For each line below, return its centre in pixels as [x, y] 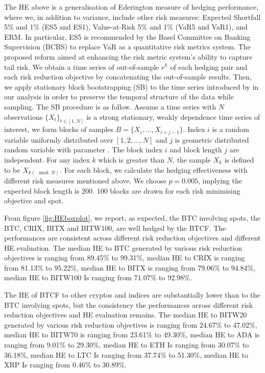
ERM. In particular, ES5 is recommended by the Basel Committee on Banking [127, 36]
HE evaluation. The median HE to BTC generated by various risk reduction [123, 247]
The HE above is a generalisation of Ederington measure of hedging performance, [131, 7]
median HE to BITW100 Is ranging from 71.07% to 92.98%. [98, 277]
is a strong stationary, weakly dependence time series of [173, 116]
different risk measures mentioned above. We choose [85, 181]
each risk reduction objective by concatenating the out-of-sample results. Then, [128, 77]
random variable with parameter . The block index [83, 150]
